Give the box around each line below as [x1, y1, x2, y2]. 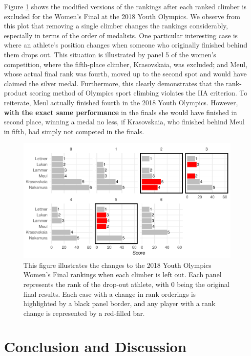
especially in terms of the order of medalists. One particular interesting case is [4, 30, 238, 40]
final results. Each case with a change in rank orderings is [23, 288, 196, 299]
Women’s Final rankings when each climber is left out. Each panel [23, 269, 222, 280]
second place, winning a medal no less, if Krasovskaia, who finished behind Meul [4, 117, 245, 127]
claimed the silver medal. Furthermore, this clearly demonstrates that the [4, 78, 224, 88]
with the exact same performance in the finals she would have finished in [4, 107, 237, 117]
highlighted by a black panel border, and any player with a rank [23, 298, 215, 309]
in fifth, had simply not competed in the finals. [4, 126, 144, 136]
